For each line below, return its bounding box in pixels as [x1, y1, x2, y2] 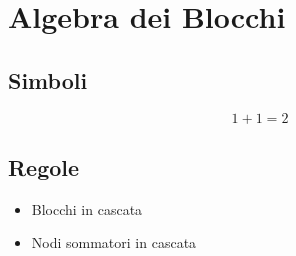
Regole [8, 151, 80, 182]
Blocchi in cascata [31, 198, 143, 219]
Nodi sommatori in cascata [31, 232, 197, 253]
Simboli [8, 64, 88, 95]
